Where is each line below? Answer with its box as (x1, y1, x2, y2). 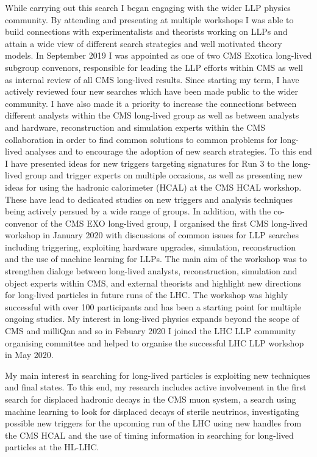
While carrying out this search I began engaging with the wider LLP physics (5, 1, 291, 13)
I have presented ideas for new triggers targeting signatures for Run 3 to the (5, 156, 290, 169)
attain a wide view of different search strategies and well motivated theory (5, 37, 282, 49)
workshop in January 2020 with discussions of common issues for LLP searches (5, 228, 299, 241)
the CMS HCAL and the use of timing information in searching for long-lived (5, 428, 294, 441)
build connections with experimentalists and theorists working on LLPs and (5, 25, 288, 38)
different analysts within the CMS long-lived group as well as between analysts (5, 109, 299, 122)
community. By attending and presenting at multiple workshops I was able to (5, 13, 294, 26)
